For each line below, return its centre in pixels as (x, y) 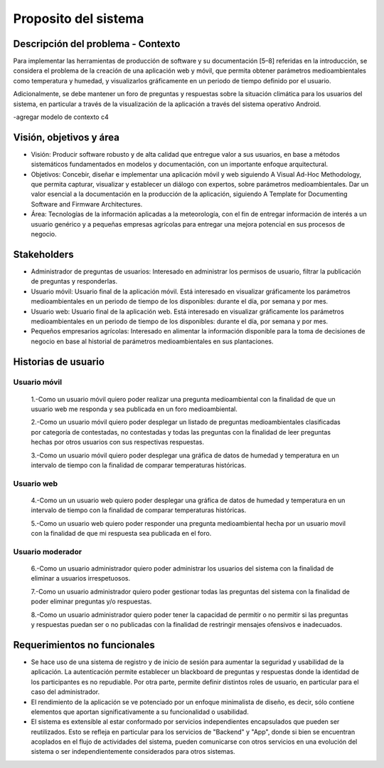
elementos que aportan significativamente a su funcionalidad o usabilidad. (140, 712)
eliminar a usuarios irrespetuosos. (81, 578)
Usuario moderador (47, 551)
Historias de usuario (59, 362)
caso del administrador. (65, 692)
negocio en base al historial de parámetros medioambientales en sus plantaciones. (152, 341)
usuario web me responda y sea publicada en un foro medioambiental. (134, 409)
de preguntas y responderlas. (74, 281)
